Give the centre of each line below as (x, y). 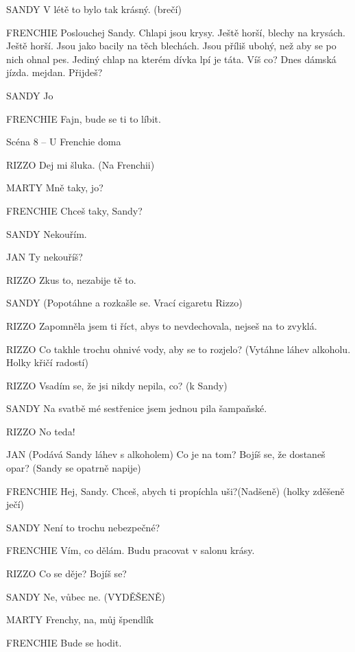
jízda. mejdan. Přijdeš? (54, 72)
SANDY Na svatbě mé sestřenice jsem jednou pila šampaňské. (137, 408)
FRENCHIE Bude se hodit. (64, 642)
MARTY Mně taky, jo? (55, 188)
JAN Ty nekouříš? (45, 257)
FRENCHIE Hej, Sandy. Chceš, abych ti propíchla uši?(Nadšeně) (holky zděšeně (175, 491)
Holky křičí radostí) (47, 362)
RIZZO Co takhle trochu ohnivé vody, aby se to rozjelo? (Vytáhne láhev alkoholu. (179, 349)
